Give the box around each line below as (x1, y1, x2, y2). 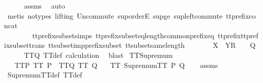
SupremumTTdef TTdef (7, 69, 82, 80)
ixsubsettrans (4, 40, 45, 50)
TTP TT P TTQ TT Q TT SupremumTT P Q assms (14, 59, 218, 70)
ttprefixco (226, 10, 256, 21)
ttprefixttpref (218, 30, 258, 40)
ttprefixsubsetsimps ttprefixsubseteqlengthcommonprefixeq (32, 30, 215, 40)
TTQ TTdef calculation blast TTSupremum (24, 49, 173, 60)
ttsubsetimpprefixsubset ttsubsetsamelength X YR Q (48, 40, 256, 50)
